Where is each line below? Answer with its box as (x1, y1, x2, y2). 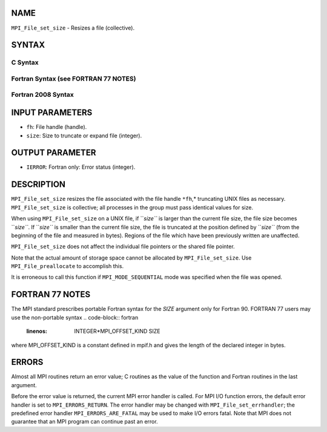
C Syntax (11, 58, 39, 67)
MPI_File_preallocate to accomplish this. (11, 263, 124, 270)
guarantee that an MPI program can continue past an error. (11, 418, 158, 425)
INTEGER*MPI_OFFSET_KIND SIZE (74, 327, 160, 335)
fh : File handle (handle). (26, 123, 87, 131)
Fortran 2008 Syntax (11, 91, 74, 99)
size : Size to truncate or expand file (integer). (26, 132, 142, 139)
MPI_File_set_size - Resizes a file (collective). (11, 24, 135, 31)
